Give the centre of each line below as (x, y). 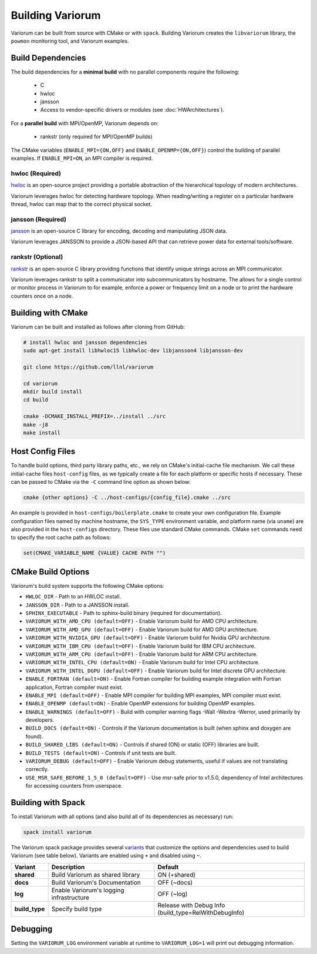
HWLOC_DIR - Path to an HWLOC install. (73, 597)
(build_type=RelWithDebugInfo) (201, 912)
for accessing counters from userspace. (74, 786)
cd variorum (41, 383)
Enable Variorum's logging (88, 890)
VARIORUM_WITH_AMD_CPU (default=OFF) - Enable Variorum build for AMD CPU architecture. (142, 621)
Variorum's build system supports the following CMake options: (87, 585)
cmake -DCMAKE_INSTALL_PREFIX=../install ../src (95, 416)
